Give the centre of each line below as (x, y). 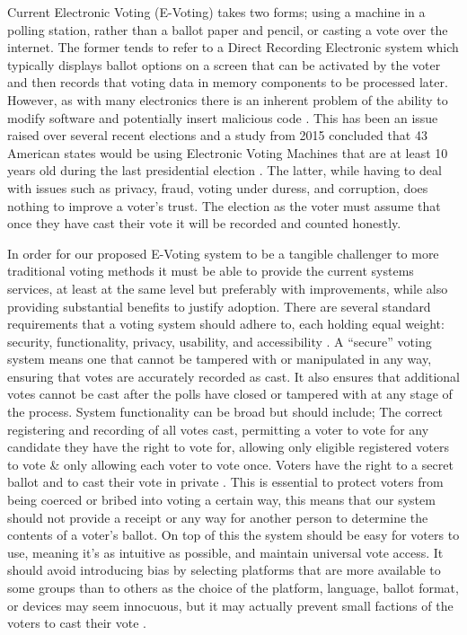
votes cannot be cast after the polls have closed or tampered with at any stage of (230, 394)
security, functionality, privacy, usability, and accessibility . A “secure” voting (220, 341)
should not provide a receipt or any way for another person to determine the (218, 517)
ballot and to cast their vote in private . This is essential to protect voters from (225, 482)
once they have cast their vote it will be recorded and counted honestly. (204, 223)
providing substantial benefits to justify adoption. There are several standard (219, 306)
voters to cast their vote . (77, 623)
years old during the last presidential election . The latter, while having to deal (225, 170)
